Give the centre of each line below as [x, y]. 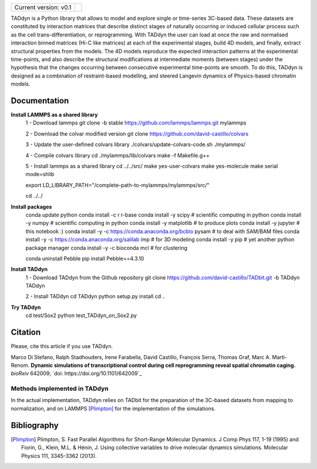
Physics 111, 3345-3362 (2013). [59, 455]
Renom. [20, 365]
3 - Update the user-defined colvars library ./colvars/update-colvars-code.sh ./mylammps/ [136, 144]
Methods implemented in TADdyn [60, 389]
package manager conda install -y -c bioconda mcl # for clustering [107, 248]
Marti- [280, 357]
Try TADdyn [26, 307]
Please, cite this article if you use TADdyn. [62, 346]
